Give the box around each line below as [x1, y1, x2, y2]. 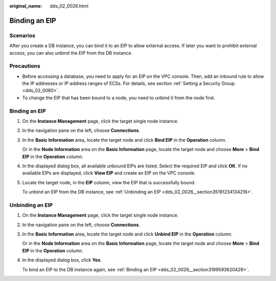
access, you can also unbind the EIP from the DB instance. [9, 50, 133, 56]
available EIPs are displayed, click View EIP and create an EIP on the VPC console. [22, 170, 196, 176]
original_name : [9, 3, 42, 9]
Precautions [9, 62, 40, 70]
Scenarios [9, 32, 36, 39]
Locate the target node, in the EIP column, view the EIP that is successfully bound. [22, 179, 196, 185]
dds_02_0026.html [50, 3, 89, 9]
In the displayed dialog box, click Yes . [22, 257, 102, 263]
